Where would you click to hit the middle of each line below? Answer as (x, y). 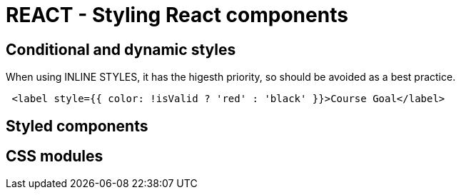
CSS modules (55, 156)
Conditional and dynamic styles (121, 49)
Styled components (77, 126)
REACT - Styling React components (177, 15)
